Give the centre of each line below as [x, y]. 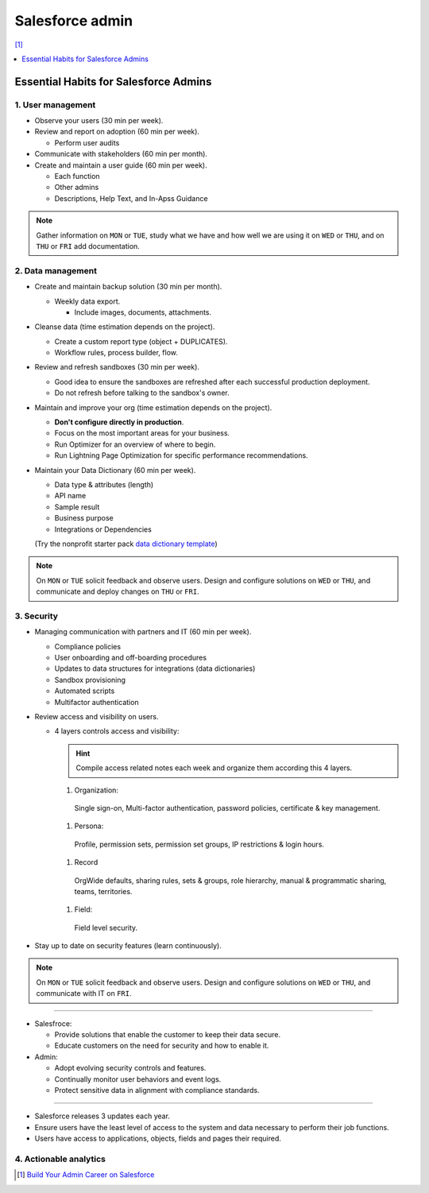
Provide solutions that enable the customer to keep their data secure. [168, 1035]
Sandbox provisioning [90, 680]
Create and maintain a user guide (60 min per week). [121, 165]
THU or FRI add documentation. [88, 246]
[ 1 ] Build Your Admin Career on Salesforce [86, 1175]
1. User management [55, 105]
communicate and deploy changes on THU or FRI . [118, 591]
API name [70, 496]
